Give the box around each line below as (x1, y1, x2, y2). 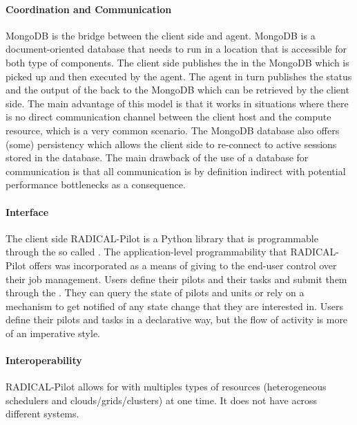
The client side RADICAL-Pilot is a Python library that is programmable (6, 230, 318, 245)
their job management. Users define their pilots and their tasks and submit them (6, 271, 347, 286)
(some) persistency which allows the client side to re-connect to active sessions (6, 136, 337, 151)
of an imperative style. (6, 325, 101, 340)
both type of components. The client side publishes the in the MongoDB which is (6, 55, 349, 69)
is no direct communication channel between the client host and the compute (6, 109, 331, 124)
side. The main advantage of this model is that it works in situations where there (6, 96, 349, 110)
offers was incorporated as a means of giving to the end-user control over (29, 257, 337, 272)
